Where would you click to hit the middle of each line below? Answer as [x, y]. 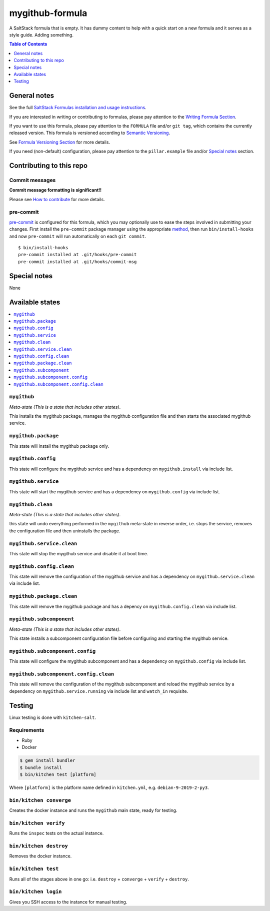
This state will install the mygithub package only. [59, 446]
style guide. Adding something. [41, 35]
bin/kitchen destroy [39, 846]
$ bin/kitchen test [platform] [58, 774]
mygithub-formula [48, 13]
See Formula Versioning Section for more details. [59, 142]
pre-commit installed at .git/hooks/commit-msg [77, 262]
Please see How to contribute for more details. [57, 199]
